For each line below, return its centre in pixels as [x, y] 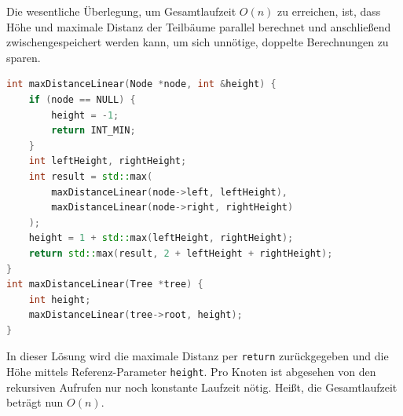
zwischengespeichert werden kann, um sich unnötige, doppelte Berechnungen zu [198, 42]
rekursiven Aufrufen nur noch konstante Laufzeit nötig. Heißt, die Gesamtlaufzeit [202, 387]
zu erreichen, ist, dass [329, 11]
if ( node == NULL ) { [82, 99]
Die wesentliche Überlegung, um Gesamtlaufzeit [121, 11]
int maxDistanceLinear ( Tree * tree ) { [105, 285]
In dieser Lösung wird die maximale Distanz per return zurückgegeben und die [198, 356]
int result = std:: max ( [91, 176]
